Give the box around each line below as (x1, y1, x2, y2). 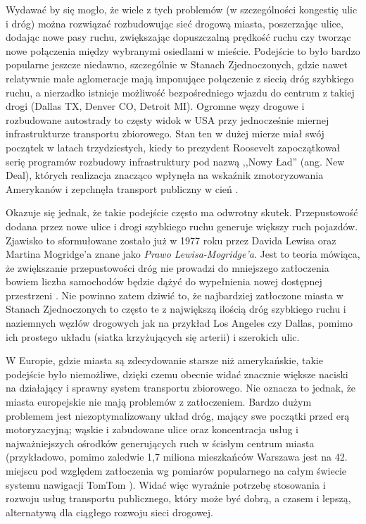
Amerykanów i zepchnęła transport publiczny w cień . (6, 181, 239, 196)
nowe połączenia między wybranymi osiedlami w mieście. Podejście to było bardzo (6, 43, 360, 58)
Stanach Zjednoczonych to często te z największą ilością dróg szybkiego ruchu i (6, 301, 346, 316)
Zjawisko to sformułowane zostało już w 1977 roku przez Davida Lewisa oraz (6, 232, 336, 247)
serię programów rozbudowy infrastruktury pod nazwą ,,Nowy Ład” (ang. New (6, 154, 345, 168)
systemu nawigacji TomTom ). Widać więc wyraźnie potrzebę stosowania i (6, 477, 326, 492)
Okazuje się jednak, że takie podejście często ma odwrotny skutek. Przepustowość (6, 205, 358, 220)
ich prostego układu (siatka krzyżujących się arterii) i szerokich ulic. (6, 329, 300, 344)
